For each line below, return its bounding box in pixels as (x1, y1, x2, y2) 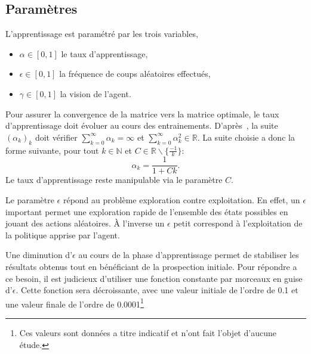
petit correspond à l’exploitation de (173, 217, 303, 229)
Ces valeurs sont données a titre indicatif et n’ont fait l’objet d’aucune (19, 327, 276, 339)
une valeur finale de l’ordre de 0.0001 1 (5, 296, 144, 310)
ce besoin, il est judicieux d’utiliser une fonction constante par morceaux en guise (5, 272, 303, 284)
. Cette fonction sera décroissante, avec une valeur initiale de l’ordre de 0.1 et (16, 284, 298, 296)
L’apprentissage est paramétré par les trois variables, (5, 27, 198, 40)
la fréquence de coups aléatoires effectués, (59, 67, 211, 80)
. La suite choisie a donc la (197, 131, 295, 143)
